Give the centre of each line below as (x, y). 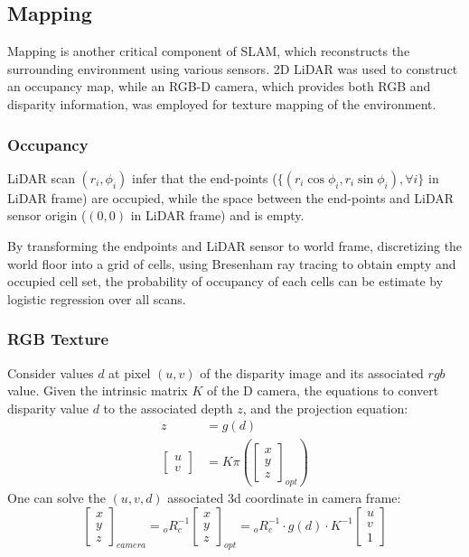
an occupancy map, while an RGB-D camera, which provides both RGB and (219, 86)
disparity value (48, 408)
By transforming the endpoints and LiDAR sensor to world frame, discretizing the (235, 245)
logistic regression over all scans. (97, 298)
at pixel (130, 372)
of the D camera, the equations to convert (323, 390)
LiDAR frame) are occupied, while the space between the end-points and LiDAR (231, 197)
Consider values (51, 372)
